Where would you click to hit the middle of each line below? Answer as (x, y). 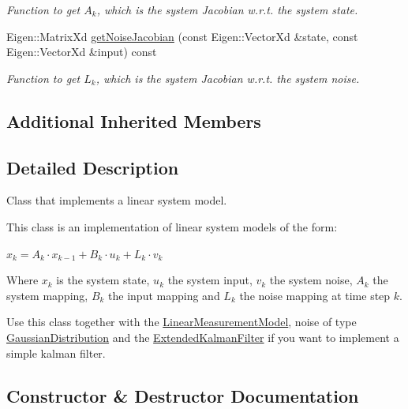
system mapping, (47, 295)
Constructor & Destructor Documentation (183, 395)
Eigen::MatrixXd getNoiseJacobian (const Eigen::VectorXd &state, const (182, 36)
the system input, (210, 280)
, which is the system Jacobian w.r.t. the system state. (227, 9)
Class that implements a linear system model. (117, 200)
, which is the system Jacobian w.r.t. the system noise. (228, 78)
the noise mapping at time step (315, 295)
